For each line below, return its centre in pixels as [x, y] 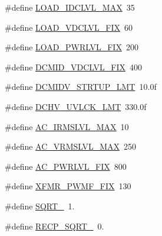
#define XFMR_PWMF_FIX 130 [68, 186]
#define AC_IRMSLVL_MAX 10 [67, 126]
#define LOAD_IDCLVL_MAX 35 [70, 7]
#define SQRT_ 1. [40, 206]
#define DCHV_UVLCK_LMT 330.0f [76, 106]
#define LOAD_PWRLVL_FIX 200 [72, 47]
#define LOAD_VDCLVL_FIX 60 [69, 27]
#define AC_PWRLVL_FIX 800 [66, 166]
